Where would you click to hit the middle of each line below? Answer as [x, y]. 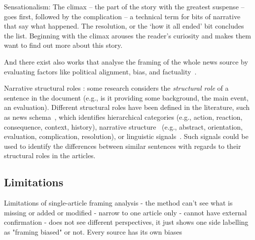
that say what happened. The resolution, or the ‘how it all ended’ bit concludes [124, 26]
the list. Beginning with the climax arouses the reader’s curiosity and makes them [127, 35]
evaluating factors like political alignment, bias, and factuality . [100, 71]
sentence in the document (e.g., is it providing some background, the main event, [126, 97]
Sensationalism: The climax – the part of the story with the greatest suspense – [124, 6]
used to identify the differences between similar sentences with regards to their [123, 146]
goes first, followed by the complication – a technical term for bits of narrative [122, 16]
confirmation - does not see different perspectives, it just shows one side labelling [126, 222]
